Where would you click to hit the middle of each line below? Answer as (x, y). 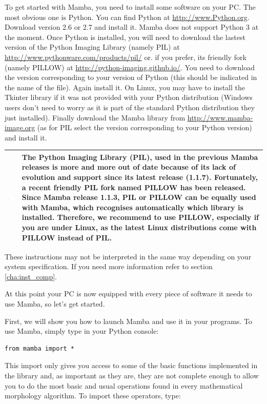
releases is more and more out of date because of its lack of (129, 167)
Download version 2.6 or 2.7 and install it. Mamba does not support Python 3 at (132, 27)
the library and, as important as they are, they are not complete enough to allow (132, 375)
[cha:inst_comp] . (31, 276)
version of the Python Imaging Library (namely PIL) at (92, 47)
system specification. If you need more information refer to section (109, 266)
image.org (20, 127)
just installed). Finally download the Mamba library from (95, 117)
